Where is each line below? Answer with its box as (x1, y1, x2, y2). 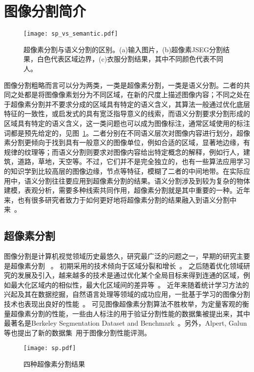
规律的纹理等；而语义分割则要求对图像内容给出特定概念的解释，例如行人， (4, 146, 243, 157)
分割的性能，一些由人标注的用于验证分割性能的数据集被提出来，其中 (31, 308, 250, 318)
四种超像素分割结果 (23, 359, 85, 369)
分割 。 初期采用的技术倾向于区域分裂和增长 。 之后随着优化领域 (31, 260, 244, 270)
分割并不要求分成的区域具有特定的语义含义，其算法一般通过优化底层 (31, 99, 250, 109)
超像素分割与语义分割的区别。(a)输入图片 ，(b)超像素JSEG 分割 (23, 44, 223, 54)
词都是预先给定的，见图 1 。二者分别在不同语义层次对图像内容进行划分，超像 (4, 127, 250, 138)
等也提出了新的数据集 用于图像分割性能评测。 (4, 327, 151, 337)
